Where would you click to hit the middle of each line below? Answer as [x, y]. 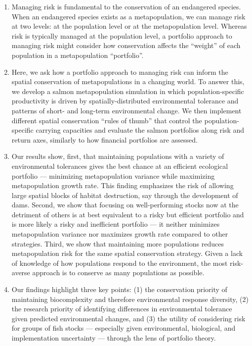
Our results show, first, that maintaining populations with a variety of [118, 156]
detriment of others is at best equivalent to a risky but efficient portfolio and [128, 214]
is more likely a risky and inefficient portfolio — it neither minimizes [116, 224]
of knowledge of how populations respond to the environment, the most [120, 263]
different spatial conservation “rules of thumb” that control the [107, 120]
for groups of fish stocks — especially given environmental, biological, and [124, 328]
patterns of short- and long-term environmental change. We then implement [126, 110]
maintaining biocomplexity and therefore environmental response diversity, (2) [130, 299]
